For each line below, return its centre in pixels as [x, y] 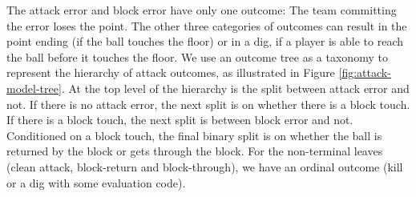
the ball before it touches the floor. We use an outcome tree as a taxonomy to [197, 56]
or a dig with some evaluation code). [96, 182]
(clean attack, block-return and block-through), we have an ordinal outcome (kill [205, 166]
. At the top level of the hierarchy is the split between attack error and [235, 88]
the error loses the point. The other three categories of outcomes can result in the [207, 25]
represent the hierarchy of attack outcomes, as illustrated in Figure [171, 72]
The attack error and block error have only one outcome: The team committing [202, 10]
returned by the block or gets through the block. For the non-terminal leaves [195, 151]
